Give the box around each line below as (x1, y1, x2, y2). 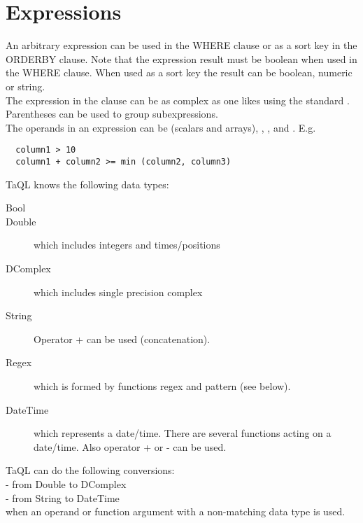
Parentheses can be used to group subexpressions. (6, 106, 218, 121)
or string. (6, 78, 45, 93)
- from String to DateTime (6, 490, 120, 505)
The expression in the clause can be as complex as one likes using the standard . (6, 92, 350, 107)
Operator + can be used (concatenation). (34, 331, 211, 346)
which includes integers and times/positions (34, 237, 220, 252)
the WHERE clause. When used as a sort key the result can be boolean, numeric (6, 65, 353, 80)
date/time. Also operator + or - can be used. (34, 439, 227, 454)
